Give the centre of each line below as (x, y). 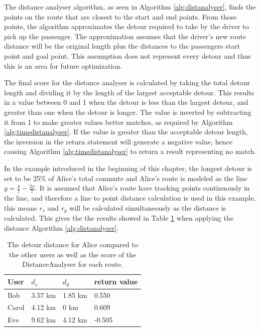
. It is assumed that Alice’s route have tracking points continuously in (143, 188)
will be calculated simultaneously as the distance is (148, 207)
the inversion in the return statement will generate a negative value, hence (118, 141)
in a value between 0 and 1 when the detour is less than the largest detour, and (126, 102)
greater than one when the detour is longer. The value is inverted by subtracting (128, 112)
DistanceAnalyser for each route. (73, 264)
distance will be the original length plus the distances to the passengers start (122, 46)
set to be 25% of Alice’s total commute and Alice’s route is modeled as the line (126, 178)
